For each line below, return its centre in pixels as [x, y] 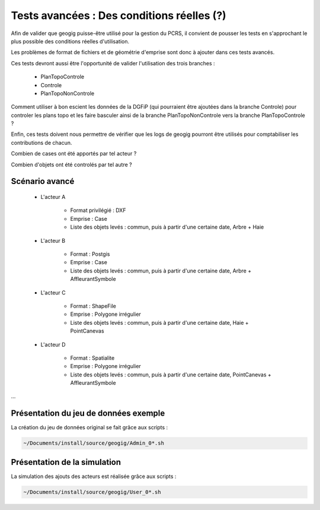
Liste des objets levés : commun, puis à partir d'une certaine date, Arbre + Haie [167, 227]
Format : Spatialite [92, 358]
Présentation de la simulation [66, 462]
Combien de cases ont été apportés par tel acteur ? [74, 154]
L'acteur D [53, 344]
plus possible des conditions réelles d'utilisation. [70, 41]
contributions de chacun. [41, 142]
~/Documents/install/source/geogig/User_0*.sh [92, 492]
